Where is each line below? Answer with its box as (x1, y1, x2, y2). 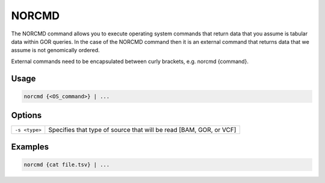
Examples (11, 142, 49, 152)
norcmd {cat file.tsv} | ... (23, 161, 110, 168)
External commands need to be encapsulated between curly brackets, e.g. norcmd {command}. (11, 58, 249, 65)
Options (11, 110, 42, 121)
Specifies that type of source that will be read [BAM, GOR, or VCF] (48, 126, 237, 134)
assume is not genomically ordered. (11, 47, 100, 54)
